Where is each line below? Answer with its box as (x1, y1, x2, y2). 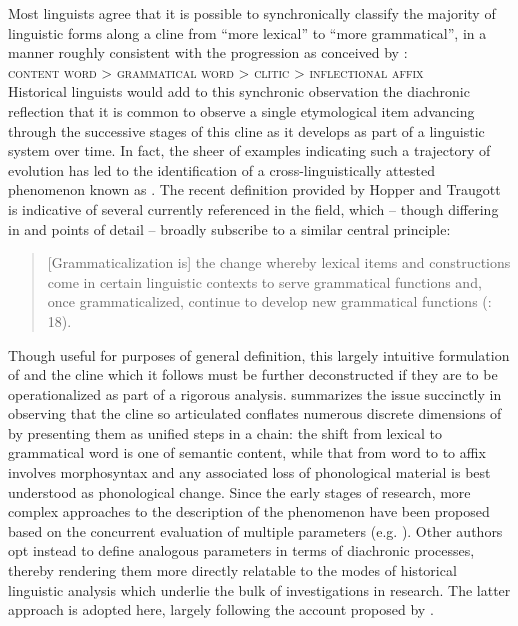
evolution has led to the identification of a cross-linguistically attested (8, 159, 436, 180)
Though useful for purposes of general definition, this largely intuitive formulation (8, 344, 510, 365)
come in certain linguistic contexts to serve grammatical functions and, (47, 271, 482, 292)
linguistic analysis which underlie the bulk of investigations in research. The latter (8, 579, 511, 600)
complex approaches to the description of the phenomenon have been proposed (8, 501, 490, 522)
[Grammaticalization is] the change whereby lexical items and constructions (47, 252, 511, 273)
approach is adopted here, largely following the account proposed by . (8, 599, 434, 620)
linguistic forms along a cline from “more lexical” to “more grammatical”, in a (8, 22, 487, 43)
